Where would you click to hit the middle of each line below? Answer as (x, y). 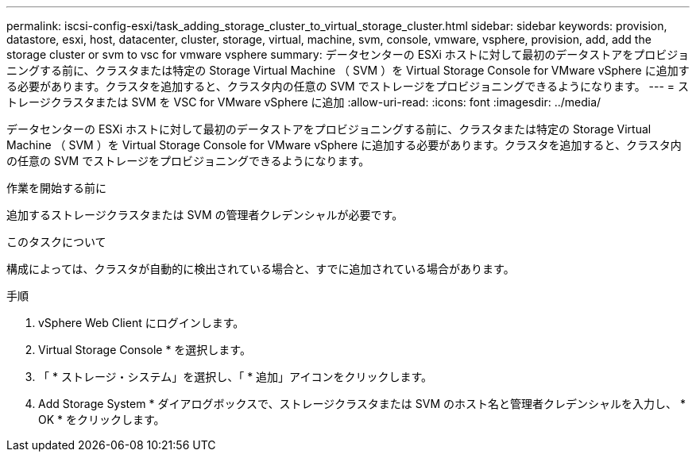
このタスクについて (56, 242)
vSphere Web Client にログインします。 (141, 323)
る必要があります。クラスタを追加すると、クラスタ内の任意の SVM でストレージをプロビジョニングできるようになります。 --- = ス (348, 86)
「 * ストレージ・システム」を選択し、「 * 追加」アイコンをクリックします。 (235, 377)
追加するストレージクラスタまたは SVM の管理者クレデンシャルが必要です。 (205, 215)
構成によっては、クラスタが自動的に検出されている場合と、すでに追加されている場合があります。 (261, 269)
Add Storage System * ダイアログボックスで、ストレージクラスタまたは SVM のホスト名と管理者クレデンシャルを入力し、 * (362, 404)
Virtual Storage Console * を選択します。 (145, 350)
